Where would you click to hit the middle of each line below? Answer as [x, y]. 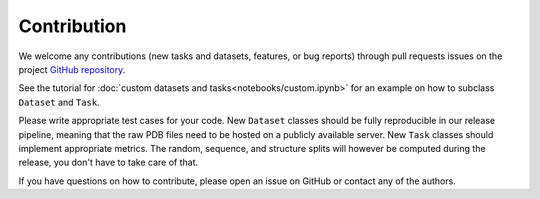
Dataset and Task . [59, 102]
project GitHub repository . [72, 69]
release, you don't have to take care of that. [108, 162]
